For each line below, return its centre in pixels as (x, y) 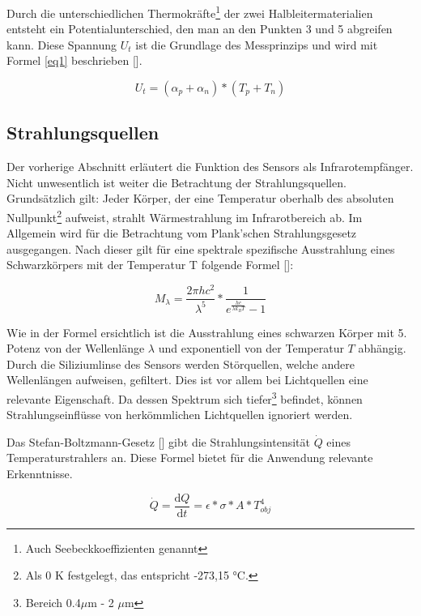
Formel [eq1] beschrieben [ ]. (74, 60)
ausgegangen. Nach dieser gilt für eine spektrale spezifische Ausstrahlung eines (201, 248)
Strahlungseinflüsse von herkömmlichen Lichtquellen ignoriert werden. (180, 415)
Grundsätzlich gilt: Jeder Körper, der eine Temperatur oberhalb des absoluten (200, 198)
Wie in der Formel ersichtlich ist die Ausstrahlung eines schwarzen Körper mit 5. (207, 332)
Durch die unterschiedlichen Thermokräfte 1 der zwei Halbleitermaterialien (190, 12)
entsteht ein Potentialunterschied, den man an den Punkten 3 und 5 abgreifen (200, 29)
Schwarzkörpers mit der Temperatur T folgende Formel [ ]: (150, 265)
